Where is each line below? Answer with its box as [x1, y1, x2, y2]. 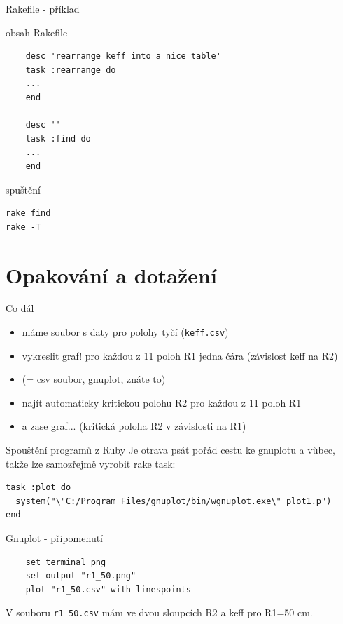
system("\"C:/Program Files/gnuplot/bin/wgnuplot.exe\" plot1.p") [15, 496, 332, 506]
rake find [6, 208, 51, 219]
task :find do [25, 133, 91, 144]
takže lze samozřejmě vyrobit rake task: [6, 456, 176, 470]
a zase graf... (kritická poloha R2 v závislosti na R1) [22, 419, 246, 433]
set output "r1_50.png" [25, 571, 136, 581]
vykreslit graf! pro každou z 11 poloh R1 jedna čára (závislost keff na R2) [22, 348, 338, 362]
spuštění [6, 182, 41, 196]
